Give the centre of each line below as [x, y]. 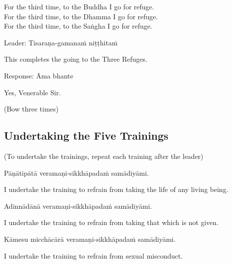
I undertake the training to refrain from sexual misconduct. [93, 255]
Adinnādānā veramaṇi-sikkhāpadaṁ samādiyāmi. [78, 206]
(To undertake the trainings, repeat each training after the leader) [104, 156]
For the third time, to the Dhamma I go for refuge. [81, 16]
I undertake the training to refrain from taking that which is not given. [111, 222]
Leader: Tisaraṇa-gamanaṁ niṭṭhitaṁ [61, 42]
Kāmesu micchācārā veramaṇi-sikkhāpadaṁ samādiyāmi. [90, 239]
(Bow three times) [31, 109]
